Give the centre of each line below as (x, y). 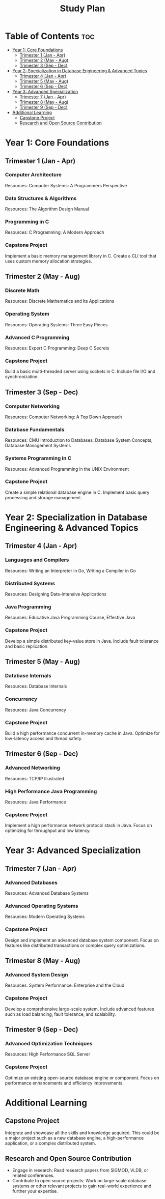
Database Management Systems (38, 446)
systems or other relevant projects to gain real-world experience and (82, 1186)
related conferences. (33, 1175)
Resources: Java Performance (36, 802)
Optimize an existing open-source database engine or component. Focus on (82, 1078)
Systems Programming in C (38, 458)
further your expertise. (35, 1191)
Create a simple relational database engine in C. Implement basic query (77, 492)
